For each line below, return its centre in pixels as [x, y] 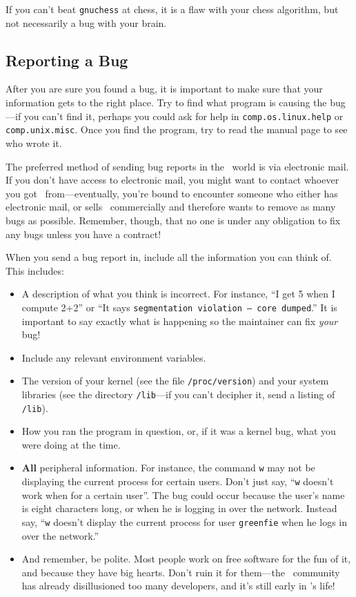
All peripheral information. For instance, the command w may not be [168, 468]
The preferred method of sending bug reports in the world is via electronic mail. [177, 166]
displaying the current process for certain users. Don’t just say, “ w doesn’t [178, 481]
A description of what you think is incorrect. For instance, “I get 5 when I [178, 294]
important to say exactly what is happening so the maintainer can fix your [180, 321]
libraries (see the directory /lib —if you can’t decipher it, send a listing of [178, 394]
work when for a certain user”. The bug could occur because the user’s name [183, 495]
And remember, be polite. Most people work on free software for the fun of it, [186, 559]
